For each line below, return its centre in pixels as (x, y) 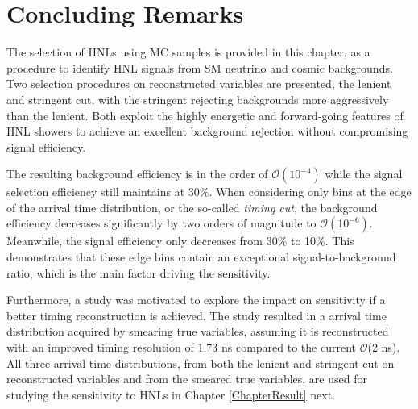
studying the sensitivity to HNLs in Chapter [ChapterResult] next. (171, 394)
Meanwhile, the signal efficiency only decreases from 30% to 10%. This (180, 241)
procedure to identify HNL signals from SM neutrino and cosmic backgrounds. (200, 67)
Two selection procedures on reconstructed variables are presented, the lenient (199, 83)
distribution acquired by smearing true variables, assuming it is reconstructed (198, 331)
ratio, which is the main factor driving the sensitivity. (139, 272)
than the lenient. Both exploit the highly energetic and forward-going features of (205, 115)
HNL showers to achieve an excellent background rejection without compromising (207, 131)
